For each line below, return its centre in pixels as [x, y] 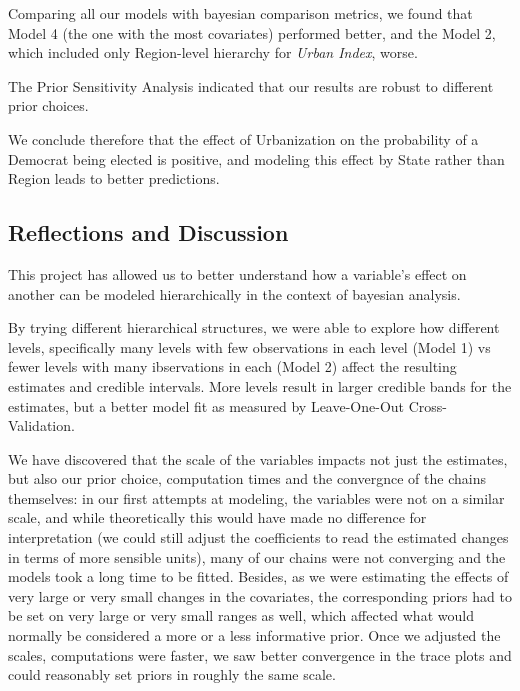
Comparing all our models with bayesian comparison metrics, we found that [240, 13]
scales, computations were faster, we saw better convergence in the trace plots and [260, 654]
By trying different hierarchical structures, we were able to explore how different [254, 327]
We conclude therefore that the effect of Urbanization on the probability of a [243, 138]
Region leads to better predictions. [114, 178]
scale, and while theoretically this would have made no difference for [217, 517]
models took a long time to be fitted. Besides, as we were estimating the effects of [258, 576]
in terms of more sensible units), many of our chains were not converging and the [257, 556]
